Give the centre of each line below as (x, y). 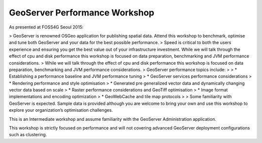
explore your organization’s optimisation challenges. (61, 110)
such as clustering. (28, 135)
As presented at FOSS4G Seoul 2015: (46, 27)
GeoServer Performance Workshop (82, 13)
